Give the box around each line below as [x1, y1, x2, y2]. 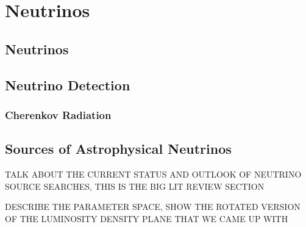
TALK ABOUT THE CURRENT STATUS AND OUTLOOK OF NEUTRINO [5, 167, 302, 180]
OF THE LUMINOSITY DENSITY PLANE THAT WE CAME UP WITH [5, 212, 288, 225]
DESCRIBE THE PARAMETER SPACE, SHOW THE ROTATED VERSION [5, 200, 301, 213]
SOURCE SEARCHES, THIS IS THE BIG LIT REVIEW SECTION [5, 179, 265, 192]
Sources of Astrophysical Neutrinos [5, 139, 232, 158]
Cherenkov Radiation [5, 107, 112, 122]
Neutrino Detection [5, 75, 130, 94]
